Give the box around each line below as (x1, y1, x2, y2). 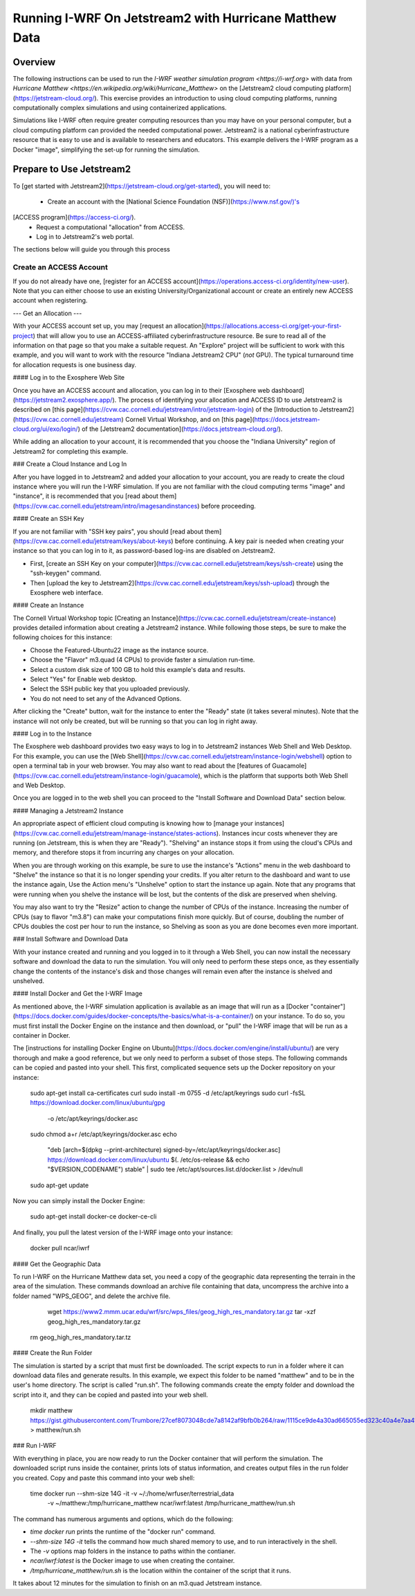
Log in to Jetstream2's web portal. (36, 233, 134, 241)
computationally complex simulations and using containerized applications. (12, 104, 228, 112)
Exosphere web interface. (30, 588, 104, 596)
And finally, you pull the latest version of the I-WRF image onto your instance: (12, 1228, 233, 1236)
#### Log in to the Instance (12, 729, 92, 738)
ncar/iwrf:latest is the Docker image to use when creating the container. (30, 1557, 235, 1565)
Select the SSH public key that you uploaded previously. (30, 684, 190, 693)
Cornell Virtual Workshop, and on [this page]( (124, 415, 255, 423)
